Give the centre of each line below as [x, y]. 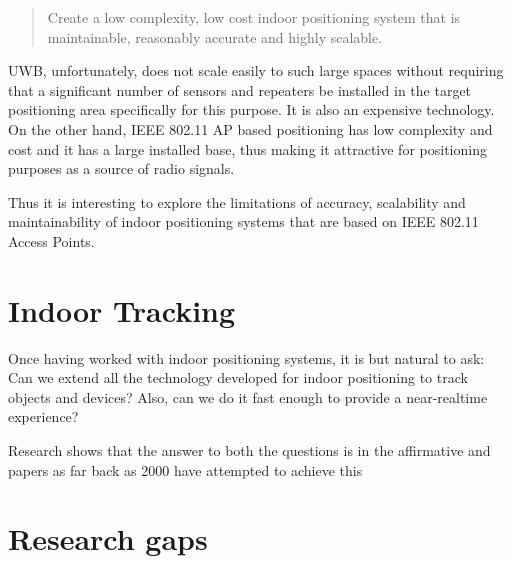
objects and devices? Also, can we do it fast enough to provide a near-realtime [248, 396]
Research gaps [108, 538]
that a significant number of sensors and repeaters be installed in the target [240, 89]
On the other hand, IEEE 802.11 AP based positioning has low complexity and [250, 128]
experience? [43, 416]
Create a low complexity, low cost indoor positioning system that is [254, 17]
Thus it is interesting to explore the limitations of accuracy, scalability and [237, 201]
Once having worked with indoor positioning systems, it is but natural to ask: [246, 357]
